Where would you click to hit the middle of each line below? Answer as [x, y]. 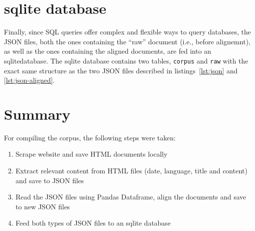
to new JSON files [43, 206]
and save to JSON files [50, 180]
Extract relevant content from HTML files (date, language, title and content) [131, 171]
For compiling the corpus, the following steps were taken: [90, 137]
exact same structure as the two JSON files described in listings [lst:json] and [121, 70]
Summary [37, 114]
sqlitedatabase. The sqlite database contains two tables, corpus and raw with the [126, 60]
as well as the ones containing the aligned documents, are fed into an [108, 51]
